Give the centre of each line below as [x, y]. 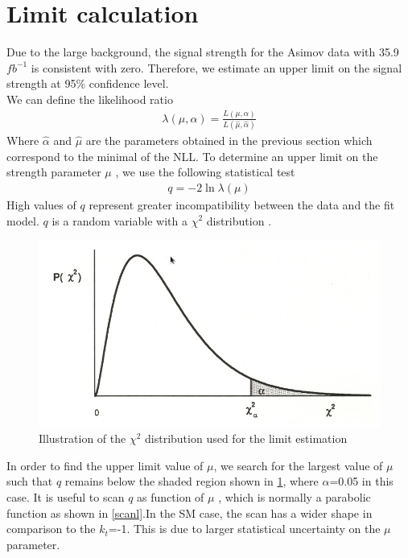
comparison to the [51, 529]
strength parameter [54, 172]
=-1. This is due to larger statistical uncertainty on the [244, 529]
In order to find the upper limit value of [105, 465]
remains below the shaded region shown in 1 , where [192, 481]
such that [30, 481]
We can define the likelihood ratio [90, 99]
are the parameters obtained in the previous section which [229, 141]
